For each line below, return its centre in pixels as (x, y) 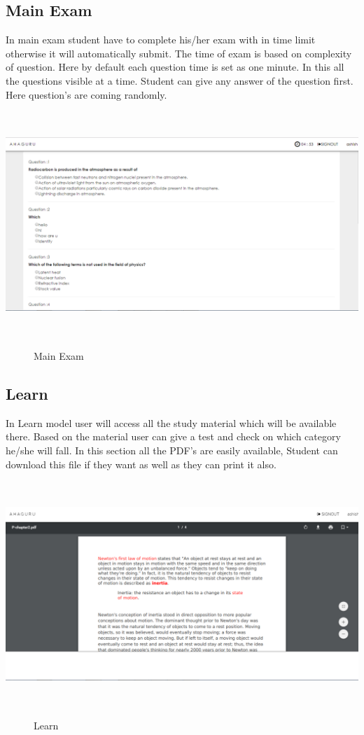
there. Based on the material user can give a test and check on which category (173, 436)
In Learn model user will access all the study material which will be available (171, 422)
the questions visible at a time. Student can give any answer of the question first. (180, 80)
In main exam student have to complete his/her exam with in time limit (161, 40)
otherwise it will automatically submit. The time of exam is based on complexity (179, 53)
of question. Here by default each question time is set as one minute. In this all (175, 67)
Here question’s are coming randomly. (86, 94)
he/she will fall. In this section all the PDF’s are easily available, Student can (172, 450)
